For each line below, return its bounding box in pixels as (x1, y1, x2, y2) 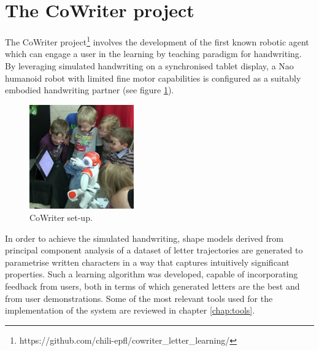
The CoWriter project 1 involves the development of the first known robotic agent (5, 34, 309, 48)
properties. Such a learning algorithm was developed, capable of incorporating (5, 268, 298, 280)
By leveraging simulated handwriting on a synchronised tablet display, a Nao (5, 59, 294, 72)
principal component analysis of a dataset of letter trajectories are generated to (5, 244, 303, 256)
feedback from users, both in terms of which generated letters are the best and (5, 279, 300, 292)
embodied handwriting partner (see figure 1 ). (5, 83, 174, 96)
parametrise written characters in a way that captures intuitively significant (5, 255, 290, 268)
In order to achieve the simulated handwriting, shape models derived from (5, 231, 283, 244)
